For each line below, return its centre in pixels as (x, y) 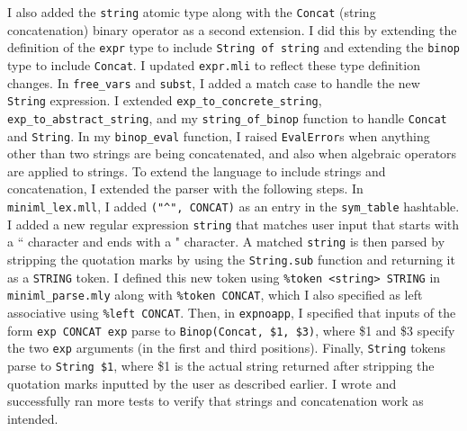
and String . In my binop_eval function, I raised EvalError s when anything (219, 135)
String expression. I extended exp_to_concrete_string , (165, 100)
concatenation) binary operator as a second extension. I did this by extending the (232, 29)
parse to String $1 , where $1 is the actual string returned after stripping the (221, 365)
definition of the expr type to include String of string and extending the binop (233, 47)
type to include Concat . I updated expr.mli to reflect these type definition (214, 64)
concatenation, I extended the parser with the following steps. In (185, 189)
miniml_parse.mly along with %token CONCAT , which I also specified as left (215, 295)
